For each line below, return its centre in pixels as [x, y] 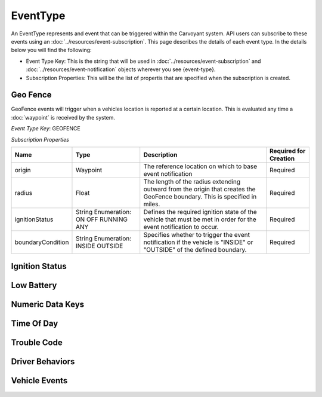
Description [160, 154]
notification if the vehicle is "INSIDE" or [198, 242]
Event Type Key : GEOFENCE [46, 129]
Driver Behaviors [43, 362]
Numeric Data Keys [48, 305]
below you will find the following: [51, 50]
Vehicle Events [39, 381]
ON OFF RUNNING [102, 219]
